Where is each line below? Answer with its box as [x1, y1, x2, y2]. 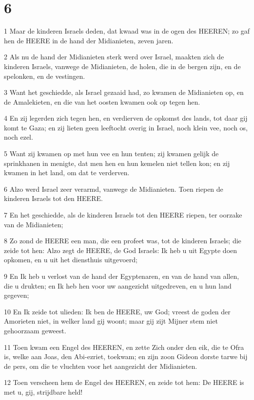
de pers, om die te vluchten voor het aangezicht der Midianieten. [4, 361, 197, 371]
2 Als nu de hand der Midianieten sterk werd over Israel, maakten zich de [4, 52, 224, 62]
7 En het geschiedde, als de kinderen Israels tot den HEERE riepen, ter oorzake [4, 210, 242, 220]
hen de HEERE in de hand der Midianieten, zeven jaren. [4, 35, 174, 45]
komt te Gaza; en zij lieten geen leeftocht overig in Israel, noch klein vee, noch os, [4, 122, 248, 132]
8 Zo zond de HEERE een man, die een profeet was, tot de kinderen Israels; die [4, 236, 241, 246]
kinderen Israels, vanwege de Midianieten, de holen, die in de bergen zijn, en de [4, 61, 241, 71]
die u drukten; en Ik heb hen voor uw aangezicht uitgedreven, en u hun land [4, 280, 232, 291]
